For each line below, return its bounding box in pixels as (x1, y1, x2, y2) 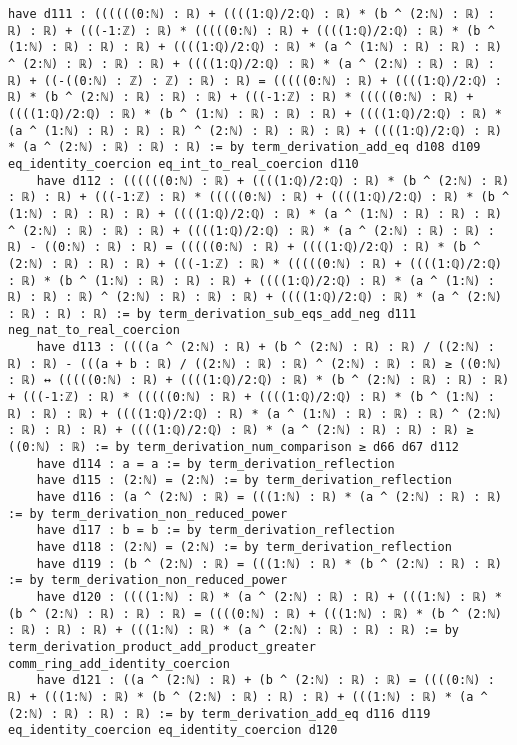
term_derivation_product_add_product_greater (8, 639, 316, 654)
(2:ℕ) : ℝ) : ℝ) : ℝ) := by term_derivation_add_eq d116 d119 (8, 706, 431, 721)
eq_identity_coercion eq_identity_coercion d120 (8, 723, 338, 738)
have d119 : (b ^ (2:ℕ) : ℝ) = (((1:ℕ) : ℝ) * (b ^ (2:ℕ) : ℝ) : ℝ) (36, 556, 502, 571)
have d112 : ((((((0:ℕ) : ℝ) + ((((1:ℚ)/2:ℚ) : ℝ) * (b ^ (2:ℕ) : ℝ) (36, 173, 510, 188)
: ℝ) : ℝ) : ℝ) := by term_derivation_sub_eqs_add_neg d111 (8, 306, 417, 321)
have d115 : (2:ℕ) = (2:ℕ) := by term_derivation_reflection (36, 473, 452, 488)
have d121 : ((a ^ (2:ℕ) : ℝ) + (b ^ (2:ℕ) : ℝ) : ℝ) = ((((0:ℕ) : (36, 673, 495, 688)
